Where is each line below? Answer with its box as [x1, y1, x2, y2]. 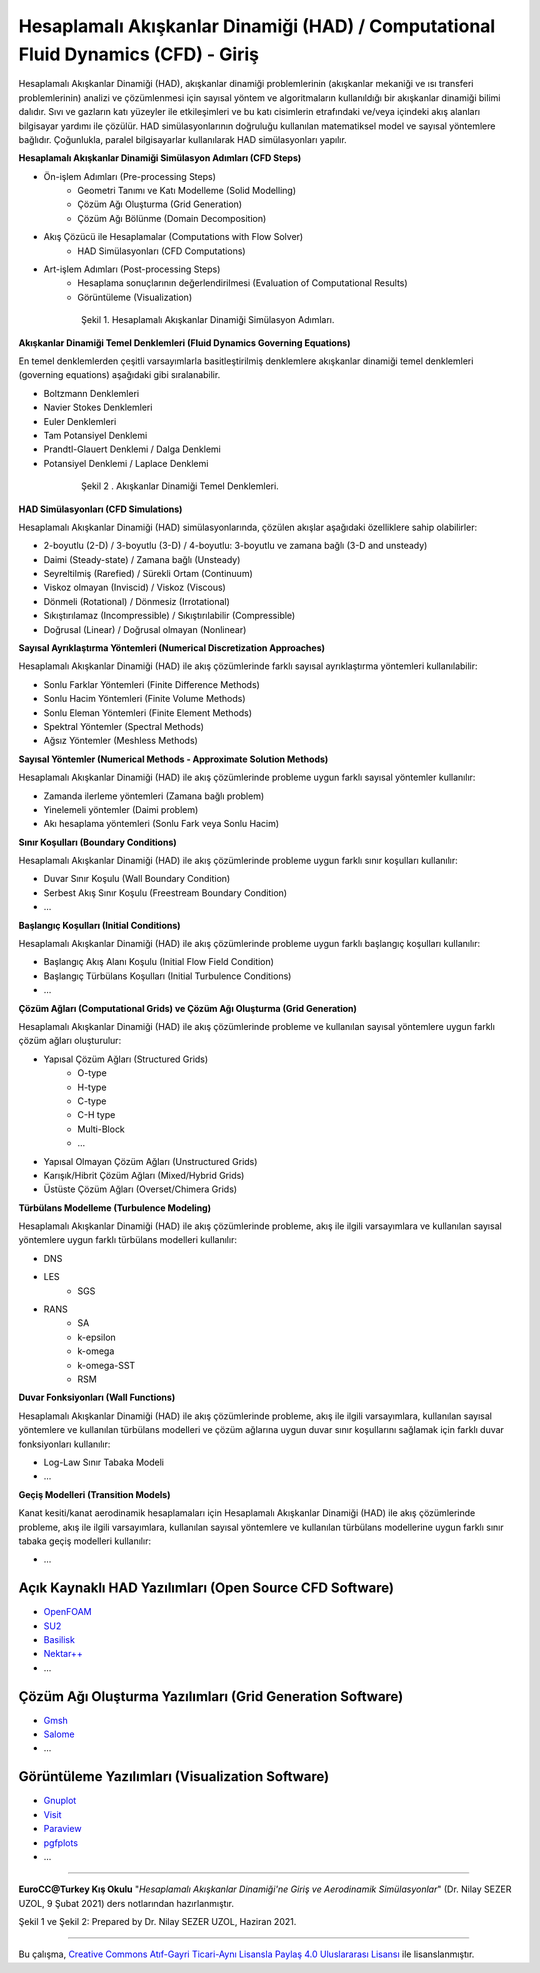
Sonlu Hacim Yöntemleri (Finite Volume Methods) [43, 693, 246, 705]
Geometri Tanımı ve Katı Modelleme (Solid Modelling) [77, 185, 297, 197]
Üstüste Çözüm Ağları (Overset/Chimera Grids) [43, 1183, 238, 1195]
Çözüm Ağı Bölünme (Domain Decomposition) [77, 212, 267, 224]
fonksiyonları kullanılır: [18, 1438, 111, 1450]
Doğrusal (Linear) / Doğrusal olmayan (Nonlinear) [43, 623, 247, 635]
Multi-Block [77, 1123, 125, 1135]
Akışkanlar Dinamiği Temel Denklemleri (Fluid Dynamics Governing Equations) [18, 336, 351, 349]
